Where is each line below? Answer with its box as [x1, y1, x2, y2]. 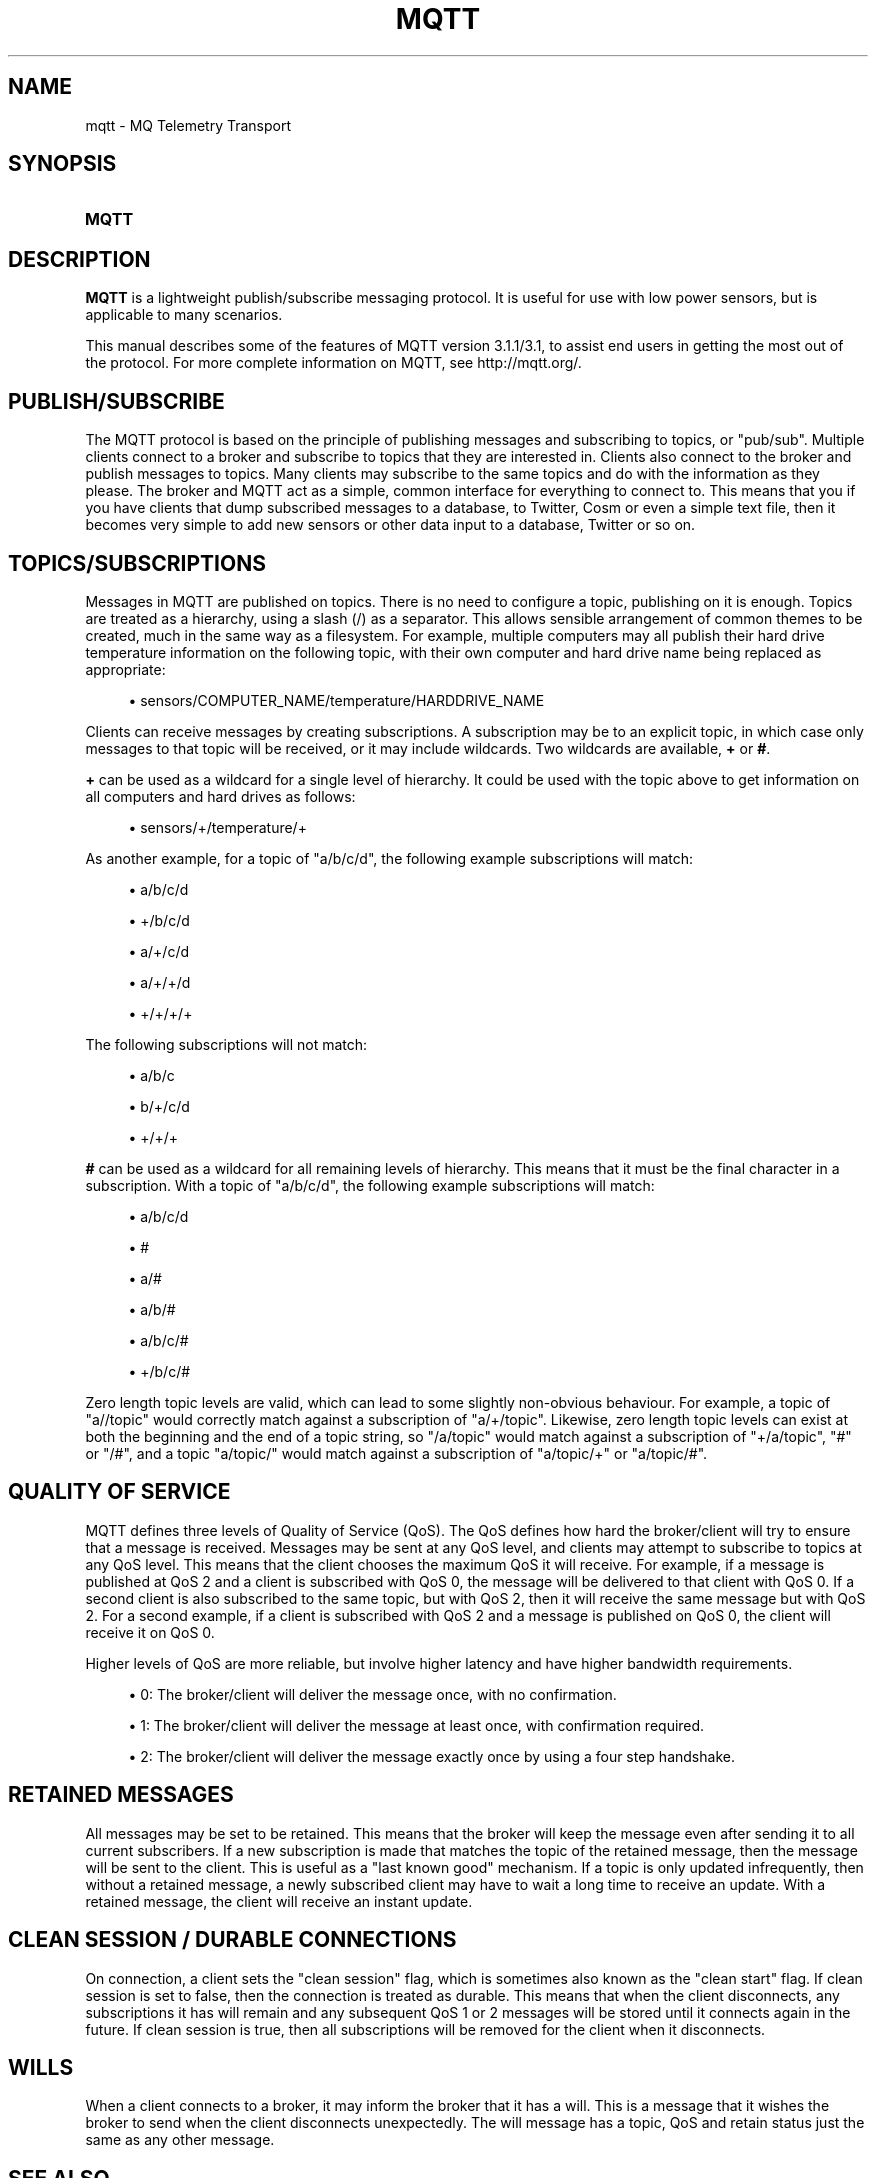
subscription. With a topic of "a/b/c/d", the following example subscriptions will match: [85, 1176, 655, 1194]
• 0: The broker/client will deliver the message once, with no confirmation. [128, 1685, 617, 1703]
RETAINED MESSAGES [8, 1782, 234, 1808]
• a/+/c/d [128, 942, 190, 960]
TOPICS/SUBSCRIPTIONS [8, 550, 266, 576]
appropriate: [85, 660, 166, 678]
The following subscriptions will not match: [85, 1035, 368, 1053]
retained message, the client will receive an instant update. [85, 1892, 473, 1910]
